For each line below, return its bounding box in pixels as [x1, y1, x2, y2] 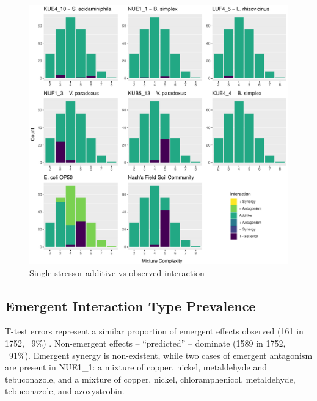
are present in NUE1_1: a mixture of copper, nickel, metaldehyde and [5, 361, 267, 373]
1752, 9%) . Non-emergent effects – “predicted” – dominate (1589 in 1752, [5, 336, 286, 349]
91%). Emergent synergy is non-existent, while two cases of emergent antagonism [9, 348, 313, 361]
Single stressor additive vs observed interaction [29, 266, 205, 279]
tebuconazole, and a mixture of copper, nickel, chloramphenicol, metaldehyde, [5, 372, 296, 385]
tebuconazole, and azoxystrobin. [5, 384, 125, 397]
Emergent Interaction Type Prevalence [5, 296, 256, 315]
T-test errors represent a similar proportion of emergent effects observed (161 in [5, 325, 304, 337]
